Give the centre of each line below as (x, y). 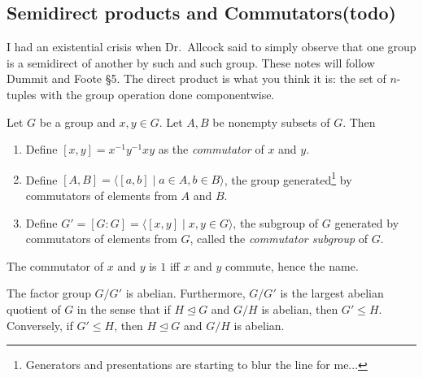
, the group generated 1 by (288, 178)
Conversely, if (40, 325)
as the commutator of (211, 149)
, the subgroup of (276, 222)
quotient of (34, 308)
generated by (367, 222)
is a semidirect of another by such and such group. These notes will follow (191, 62)
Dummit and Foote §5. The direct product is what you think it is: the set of (196, 78)
